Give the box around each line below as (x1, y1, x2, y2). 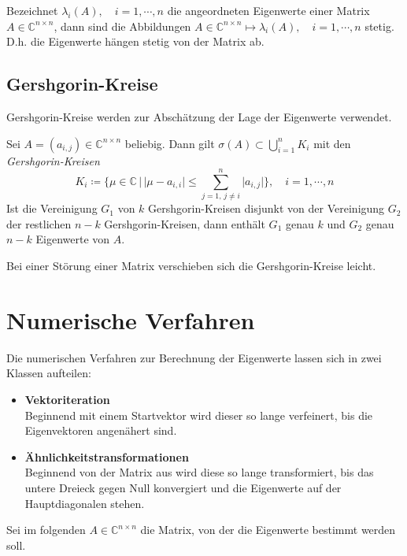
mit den (313, 135, 351, 151)
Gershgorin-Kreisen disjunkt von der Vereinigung (148, 200, 385, 217)
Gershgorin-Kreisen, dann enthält (104, 215, 265, 232)
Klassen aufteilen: (6, 365, 91, 381)
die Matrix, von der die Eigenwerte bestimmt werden (140, 521, 396, 538)
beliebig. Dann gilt (124, 135, 215, 151)
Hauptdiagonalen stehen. (24, 495, 145, 511)
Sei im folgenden (6, 521, 86, 538)
